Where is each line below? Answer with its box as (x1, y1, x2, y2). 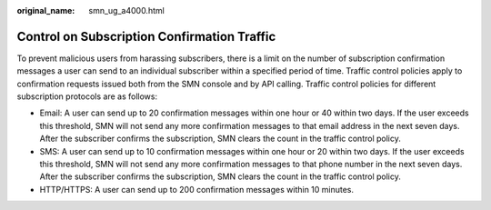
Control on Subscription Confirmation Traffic (16, 28, 276, 45)
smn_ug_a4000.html (88, 5, 165, 15)
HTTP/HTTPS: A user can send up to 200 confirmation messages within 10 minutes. (39, 184, 355, 195)
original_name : (16, 5, 75, 15)
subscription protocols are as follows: (16, 91, 158, 102)
